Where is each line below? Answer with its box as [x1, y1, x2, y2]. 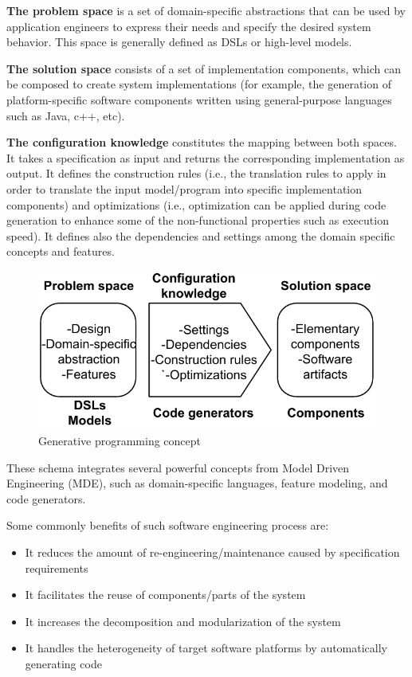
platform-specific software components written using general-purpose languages [6, 91, 392, 108]
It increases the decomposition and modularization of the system [25, 612, 341, 629]
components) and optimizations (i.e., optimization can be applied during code [6, 196, 386, 213]
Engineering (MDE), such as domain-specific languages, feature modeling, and [6, 475, 388, 491]
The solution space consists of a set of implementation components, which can [6, 60, 402, 76]
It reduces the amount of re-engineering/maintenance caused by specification [25, 544, 400, 561]
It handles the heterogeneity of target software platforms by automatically [25, 640, 388, 656]
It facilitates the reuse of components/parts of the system [25, 586, 306, 603]
